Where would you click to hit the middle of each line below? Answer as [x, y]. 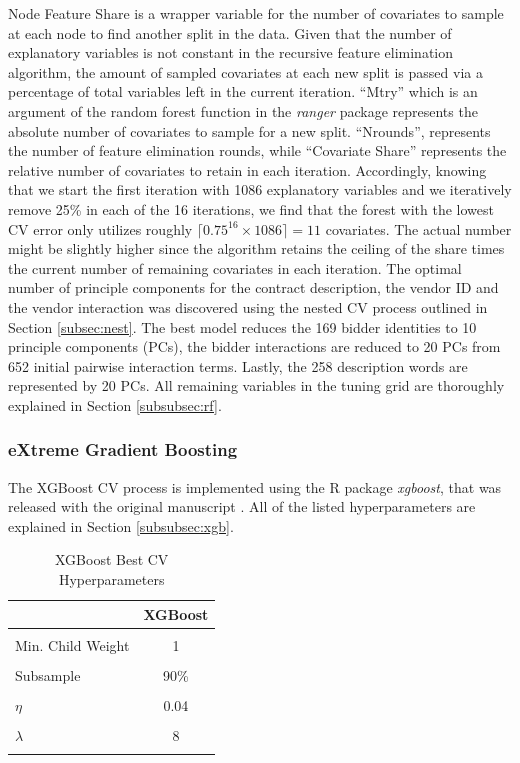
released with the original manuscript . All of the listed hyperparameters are [242, 506]
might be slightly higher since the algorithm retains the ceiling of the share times [256, 248]
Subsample [48, 674]
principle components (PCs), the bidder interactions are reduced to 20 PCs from [254, 346]
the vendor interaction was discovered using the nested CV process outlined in [248, 306]
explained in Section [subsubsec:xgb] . [121, 525]
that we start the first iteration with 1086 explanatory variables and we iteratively [260, 189]
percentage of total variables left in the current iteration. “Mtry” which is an [243, 91]
